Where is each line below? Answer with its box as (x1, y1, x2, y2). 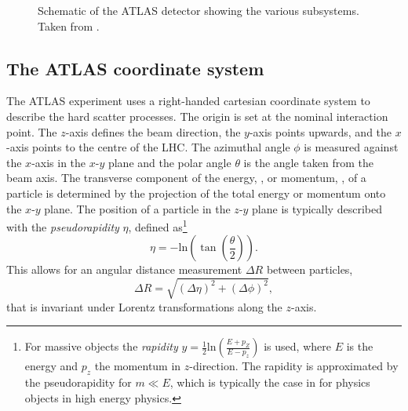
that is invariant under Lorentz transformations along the (6, 298, 282, 315)
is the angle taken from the (243, 154, 373, 170)
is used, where (264, 338, 331, 355)
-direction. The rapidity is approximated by (189, 358, 399, 374)
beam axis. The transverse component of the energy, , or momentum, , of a (6, 169, 366, 186)
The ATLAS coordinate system (6, 56, 264, 80)
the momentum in (94, 358, 181, 374)
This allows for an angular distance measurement (6, 261, 242, 278)
